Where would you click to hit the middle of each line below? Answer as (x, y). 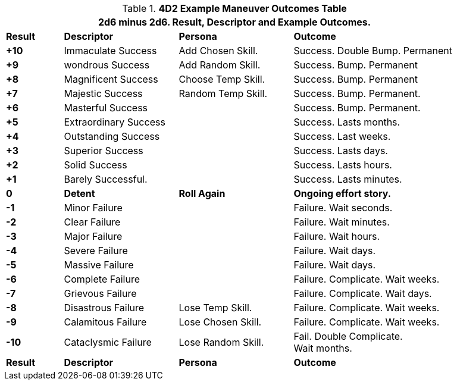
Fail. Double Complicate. (348, 336)
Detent (79, 193)
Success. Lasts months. (347, 122)
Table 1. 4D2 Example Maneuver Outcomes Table (234, 8)
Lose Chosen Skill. (220, 322)
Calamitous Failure (105, 322)
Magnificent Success (111, 79)
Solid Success (96, 165)
